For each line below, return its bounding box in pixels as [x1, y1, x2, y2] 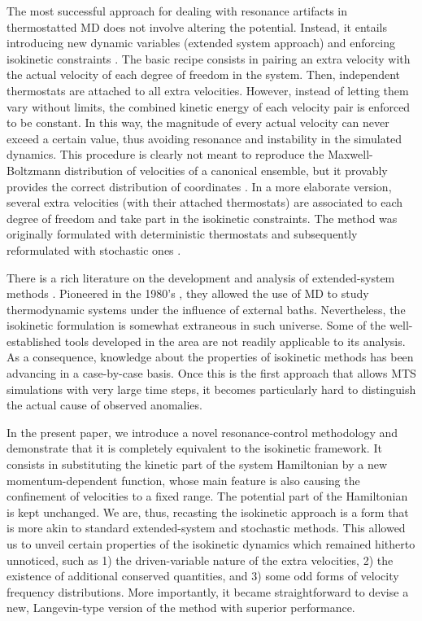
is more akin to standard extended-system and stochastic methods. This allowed [7, 519, 406, 536]
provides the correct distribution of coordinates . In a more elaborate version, [7, 177, 392, 195]
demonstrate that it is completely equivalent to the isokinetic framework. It [7, 440, 382, 457]
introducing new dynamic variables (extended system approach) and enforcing [7, 34, 395, 51]
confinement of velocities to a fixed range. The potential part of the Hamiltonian [7, 488, 408, 505]
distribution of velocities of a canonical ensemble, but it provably [64, 161, 388, 178]
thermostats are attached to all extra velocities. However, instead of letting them [7, 81, 409, 98]
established [7, 332, 62, 349]
